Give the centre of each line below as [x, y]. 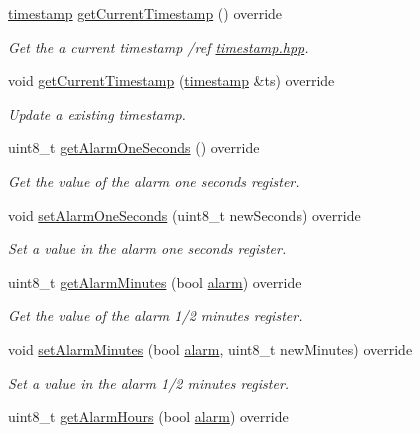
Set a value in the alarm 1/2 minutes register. [149, 382]
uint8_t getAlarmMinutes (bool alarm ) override [155, 281]
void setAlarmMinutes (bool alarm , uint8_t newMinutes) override [210, 348]
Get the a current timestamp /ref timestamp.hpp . [158, 46]
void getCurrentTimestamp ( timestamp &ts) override [171, 80]
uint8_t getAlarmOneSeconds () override [134, 147]
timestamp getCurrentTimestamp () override [145, 13]
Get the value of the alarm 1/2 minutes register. [155, 315]
